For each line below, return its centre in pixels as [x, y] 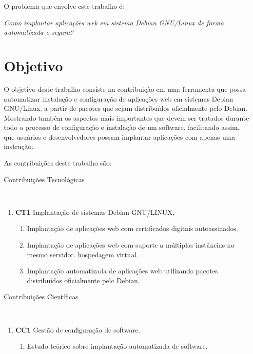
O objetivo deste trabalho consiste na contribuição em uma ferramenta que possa [125, 89]
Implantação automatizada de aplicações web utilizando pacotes [122, 271]
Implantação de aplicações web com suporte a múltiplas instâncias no [131, 245]
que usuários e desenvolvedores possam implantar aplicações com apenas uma [120, 136]
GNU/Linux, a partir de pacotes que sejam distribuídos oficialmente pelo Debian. [126, 108]
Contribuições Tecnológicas [44, 179]
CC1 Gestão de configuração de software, [78, 329]
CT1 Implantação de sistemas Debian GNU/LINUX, [95, 212]
